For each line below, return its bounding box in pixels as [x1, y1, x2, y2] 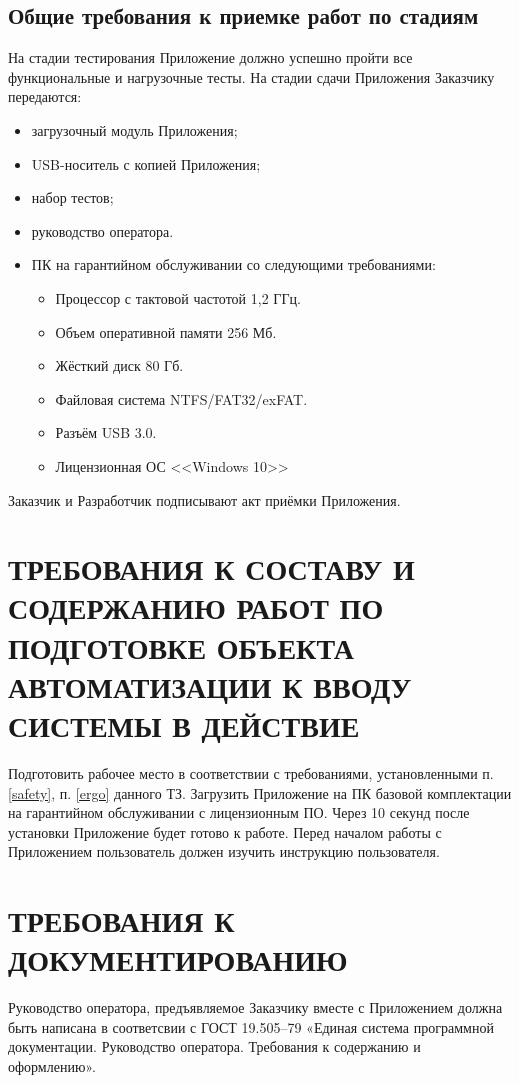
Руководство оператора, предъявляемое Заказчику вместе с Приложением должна [8, 997, 503, 1018]
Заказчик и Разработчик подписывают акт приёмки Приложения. [8, 489, 401, 510]
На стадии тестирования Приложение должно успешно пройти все [8, 47, 413, 68]
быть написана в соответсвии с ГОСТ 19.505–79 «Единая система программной [8, 1016, 494, 1037]
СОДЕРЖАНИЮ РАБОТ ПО [8, 587, 384, 628]
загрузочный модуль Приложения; [31, 119, 238, 140]
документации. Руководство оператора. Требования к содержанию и [8, 1036, 421, 1057]
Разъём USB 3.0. [55, 422, 157, 443]
